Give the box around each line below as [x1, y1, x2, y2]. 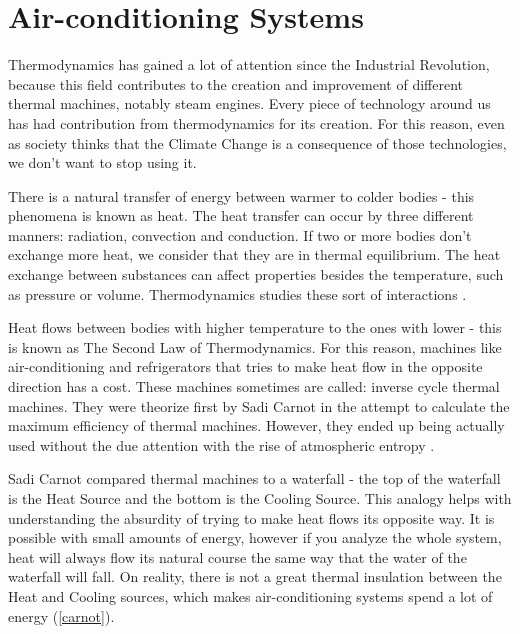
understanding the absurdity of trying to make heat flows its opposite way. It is [8, 507, 495, 528]
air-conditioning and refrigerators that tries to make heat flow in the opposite [8, 356, 483, 377]
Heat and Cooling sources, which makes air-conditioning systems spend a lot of [8, 585, 493, 606]
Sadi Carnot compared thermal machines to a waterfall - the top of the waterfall [8, 468, 501, 489]
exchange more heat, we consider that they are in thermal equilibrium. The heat [8, 244, 501, 265]
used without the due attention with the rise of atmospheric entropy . [8, 434, 435, 455]
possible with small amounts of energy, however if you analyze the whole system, [8, 527, 502, 548]
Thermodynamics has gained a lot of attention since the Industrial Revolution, [8, 54, 490, 75]
